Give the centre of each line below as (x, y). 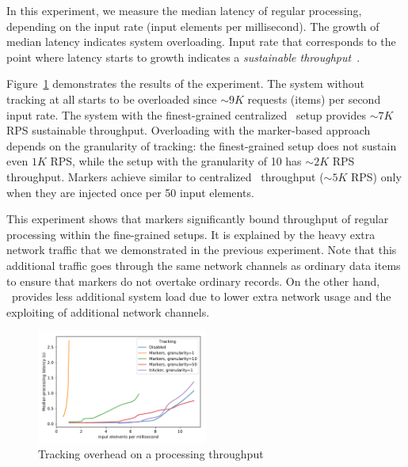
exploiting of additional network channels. (108, 311)
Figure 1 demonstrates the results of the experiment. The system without (185, 84)
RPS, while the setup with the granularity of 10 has (176, 161)
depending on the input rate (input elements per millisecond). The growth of (193, 26)
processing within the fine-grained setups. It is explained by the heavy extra (191, 234)
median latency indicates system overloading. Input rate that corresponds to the (201, 42)
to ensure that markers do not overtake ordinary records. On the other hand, (193, 281)
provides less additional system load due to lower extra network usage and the (201, 296)
